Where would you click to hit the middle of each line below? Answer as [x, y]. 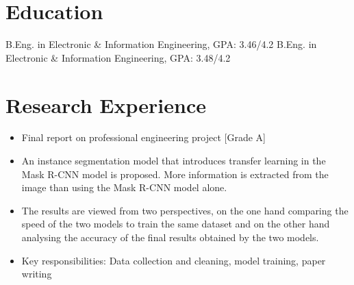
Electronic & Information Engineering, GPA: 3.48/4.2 [118, 57]
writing [37, 274]
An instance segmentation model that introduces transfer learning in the [174, 161]
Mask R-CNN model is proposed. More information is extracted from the [175, 174]
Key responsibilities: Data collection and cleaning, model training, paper [174, 260]
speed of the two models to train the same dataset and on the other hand [176, 224]
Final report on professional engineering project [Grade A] [143, 137]
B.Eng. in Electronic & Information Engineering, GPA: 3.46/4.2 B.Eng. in [161, 44]
